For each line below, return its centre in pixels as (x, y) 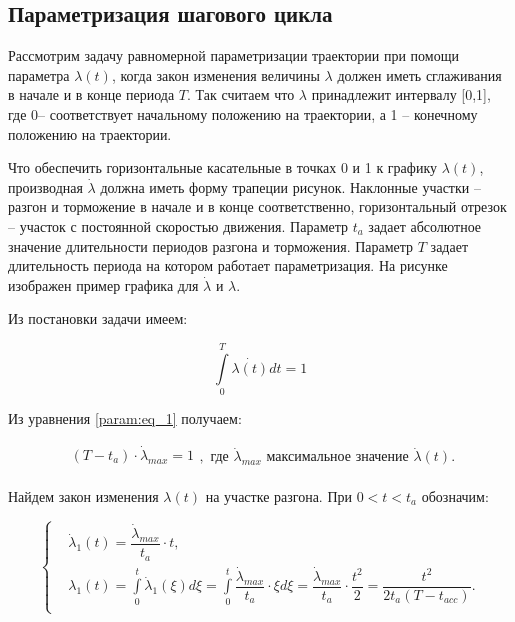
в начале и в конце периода (91, 94)
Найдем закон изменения (83, 495)
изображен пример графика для (103, 284)
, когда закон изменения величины (215, 74)
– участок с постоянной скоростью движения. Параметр (178, 225)
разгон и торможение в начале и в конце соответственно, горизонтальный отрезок (257, 206)
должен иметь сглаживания (419, 74)
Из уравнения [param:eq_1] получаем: (125, 418)
